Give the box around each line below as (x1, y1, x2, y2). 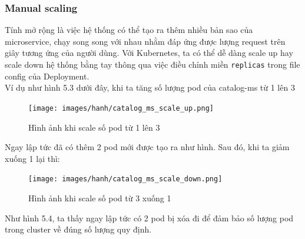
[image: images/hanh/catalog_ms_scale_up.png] (28, 104, 214, 112)
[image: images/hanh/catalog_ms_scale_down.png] (28, 175, 223, 184)
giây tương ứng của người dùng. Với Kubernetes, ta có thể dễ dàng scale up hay (5, 47, 293, 59)
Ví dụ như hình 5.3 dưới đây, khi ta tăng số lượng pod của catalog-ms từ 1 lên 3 (5, 81, 295, 94)
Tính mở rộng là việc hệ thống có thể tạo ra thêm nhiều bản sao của (5, 24, 253, 36)
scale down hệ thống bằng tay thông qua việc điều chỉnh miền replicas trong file (5, 58, 300, 70)
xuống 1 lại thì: (5, 152, 60, 164)
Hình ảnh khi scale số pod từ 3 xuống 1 (28, 191, 171, 204)
